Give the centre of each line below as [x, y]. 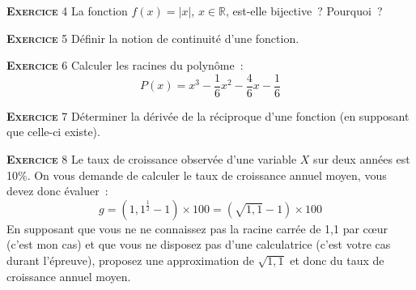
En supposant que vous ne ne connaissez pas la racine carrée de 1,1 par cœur [197, 228]
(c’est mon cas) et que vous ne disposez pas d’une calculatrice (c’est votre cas [199, 244]
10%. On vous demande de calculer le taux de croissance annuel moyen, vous [197, 175]
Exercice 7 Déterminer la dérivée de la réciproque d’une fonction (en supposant [208, 115]
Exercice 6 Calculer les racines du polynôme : [125, 65]
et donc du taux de [337, 260]
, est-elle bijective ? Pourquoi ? [304, 11]
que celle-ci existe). [53, 132]
